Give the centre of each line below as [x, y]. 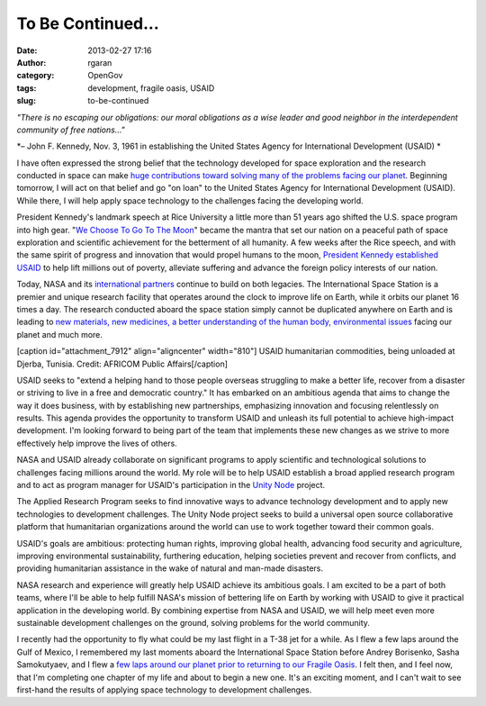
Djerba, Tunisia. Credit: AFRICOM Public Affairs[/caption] [122, 364]
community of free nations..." [71, 130]
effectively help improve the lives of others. [97, 443]
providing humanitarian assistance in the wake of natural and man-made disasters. [170, 568]
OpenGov [105, 76]
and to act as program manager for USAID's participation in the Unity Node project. [171, 485]
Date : [27, 50]
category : [36, 76]
